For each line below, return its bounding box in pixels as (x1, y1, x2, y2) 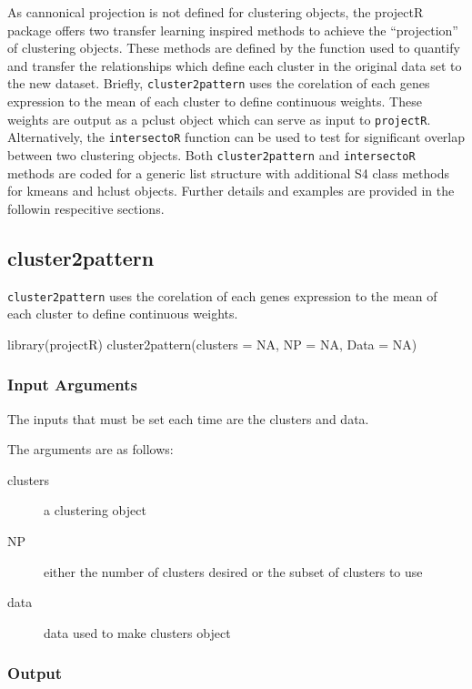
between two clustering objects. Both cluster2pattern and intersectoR (7, 145, 416, 164)
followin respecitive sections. (7, 198, 165, 218)
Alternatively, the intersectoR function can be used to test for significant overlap (7, 127, 466, 147)
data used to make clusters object (44, 623, 231, 642)
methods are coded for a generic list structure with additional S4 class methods (7, 163, 449, 182)
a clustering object (44, 501, 146, 520)
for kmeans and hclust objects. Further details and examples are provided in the (7, 181, 455, 200)
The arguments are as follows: (7, 440, 174, 459)
